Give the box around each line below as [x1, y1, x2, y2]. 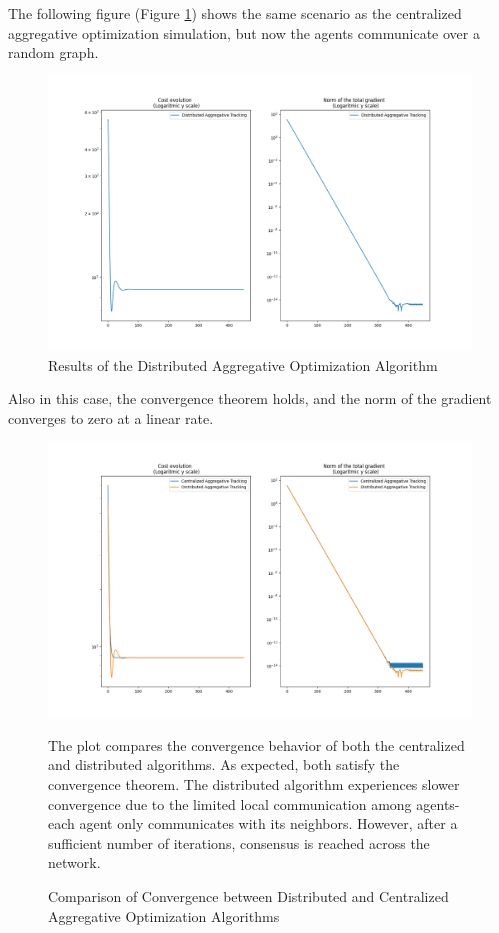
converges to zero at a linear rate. [8, 408, 214, 429]
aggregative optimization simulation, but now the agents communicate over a [8, 22, 480, 43]
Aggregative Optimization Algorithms [48, 905, 280, 926]
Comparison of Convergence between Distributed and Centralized [48, 885, 449, 906]
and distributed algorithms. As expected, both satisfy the [48, 754, 400, 775]
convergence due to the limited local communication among [48, 793, 412, 814]
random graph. [8, 42, 99, 63]
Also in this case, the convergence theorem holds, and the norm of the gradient [8, 388, 492, 409]
